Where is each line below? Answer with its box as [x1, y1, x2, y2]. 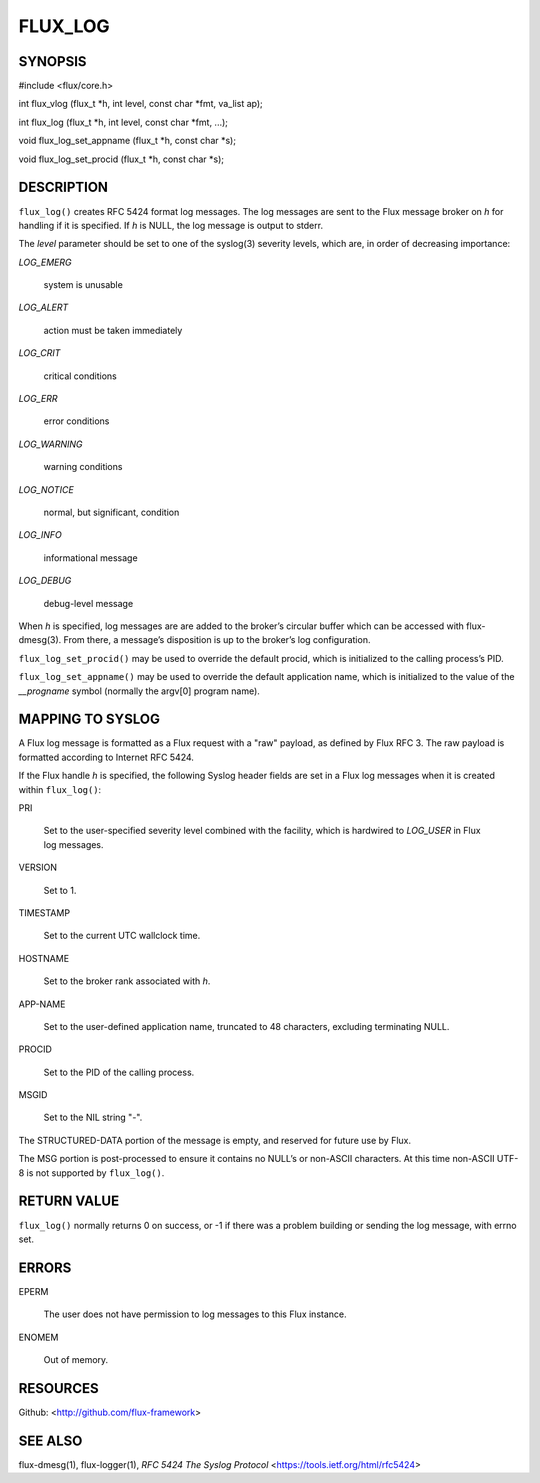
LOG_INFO [18, 529, 62, 541]
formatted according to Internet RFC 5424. [18, 751, 195, 763]
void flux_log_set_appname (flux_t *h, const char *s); [18, 135, 237, 147]
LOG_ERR [18, 393, 58, 405]
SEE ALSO [18, 1432, 83, 1449]
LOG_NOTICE [18, 483, 74, 495]
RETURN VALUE [18, 1193, 120, 1210]
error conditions [43, 415, 110, 427]
